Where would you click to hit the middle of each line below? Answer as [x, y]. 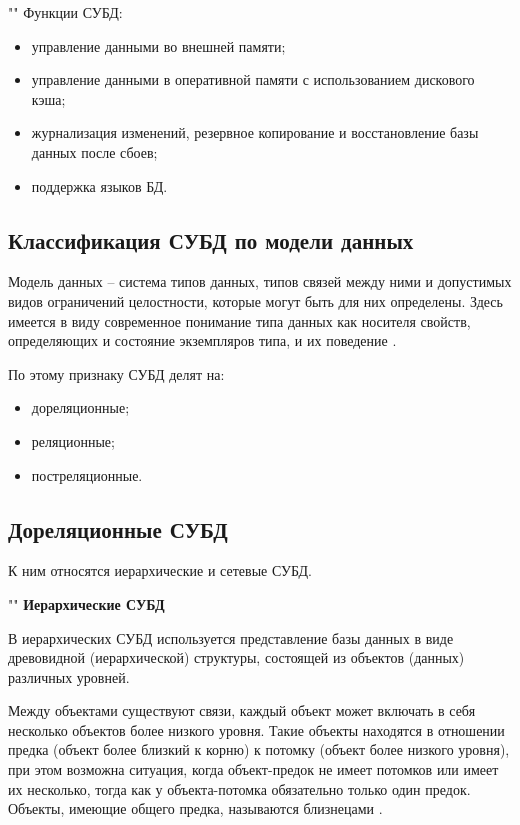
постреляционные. [87, 474]
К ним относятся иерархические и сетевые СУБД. [160, 570]
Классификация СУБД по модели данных [211, 239]
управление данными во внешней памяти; [158, 45]
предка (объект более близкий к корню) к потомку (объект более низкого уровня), [259, 749]
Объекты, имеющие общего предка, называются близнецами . [195, 808]
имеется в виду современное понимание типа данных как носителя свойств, [239, 320]
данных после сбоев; [94, 151]
